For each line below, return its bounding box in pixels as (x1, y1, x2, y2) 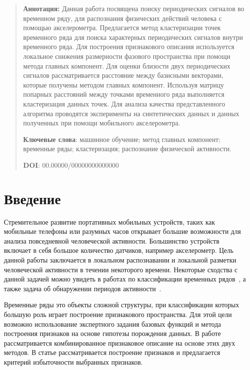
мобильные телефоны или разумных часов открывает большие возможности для (4, 226, 241, 236)
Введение (4, 188, 61, 208)
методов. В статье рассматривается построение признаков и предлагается (4, 347, 220, 357)
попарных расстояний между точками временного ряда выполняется (23, 89, 225, 99)
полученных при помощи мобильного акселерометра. (23, 118, 181, 128)
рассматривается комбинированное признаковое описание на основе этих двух (4, 337, 235, 348)
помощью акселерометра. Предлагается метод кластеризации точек (23, 22, 221, 33)
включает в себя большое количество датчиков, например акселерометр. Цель (4, 245, 233, 255)
